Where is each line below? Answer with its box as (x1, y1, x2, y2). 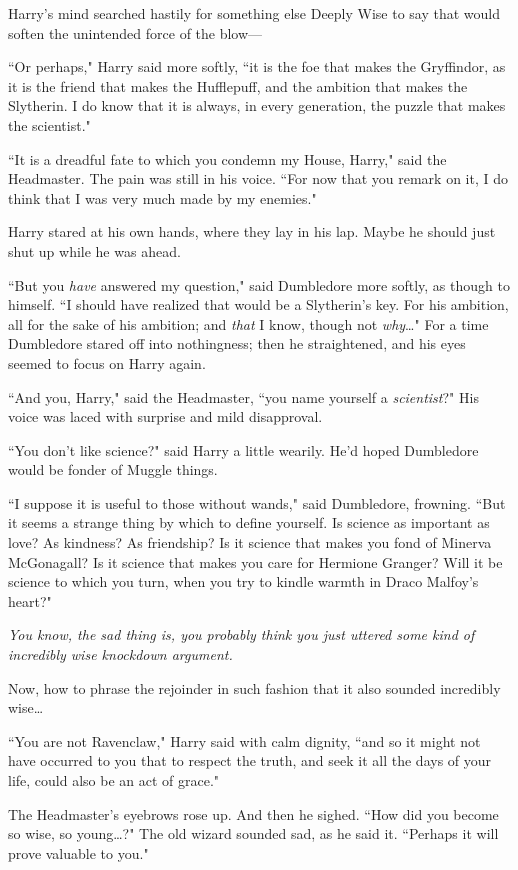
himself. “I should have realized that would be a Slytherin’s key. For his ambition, (8, 294, 509, 315)
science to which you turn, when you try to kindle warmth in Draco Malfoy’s (8, 571, 479, 592)
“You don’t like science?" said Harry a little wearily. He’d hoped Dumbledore (8, 439, 479, 460)
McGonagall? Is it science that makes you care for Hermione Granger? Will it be (8, 551, 503, 572)
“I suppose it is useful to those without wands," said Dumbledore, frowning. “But (8, 492, 506, 513)
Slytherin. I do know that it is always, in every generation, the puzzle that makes (8, 95, 506, 116)
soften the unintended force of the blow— (8, 22, 263, 43)
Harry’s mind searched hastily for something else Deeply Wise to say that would (8, 3, 501, 23)
